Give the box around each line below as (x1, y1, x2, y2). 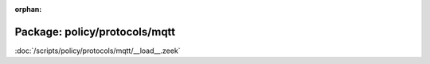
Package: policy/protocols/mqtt (14, 24, 176, 39)
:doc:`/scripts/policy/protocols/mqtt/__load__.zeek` (14, 46, 181, 55)
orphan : (14, 5, 42, 13)
